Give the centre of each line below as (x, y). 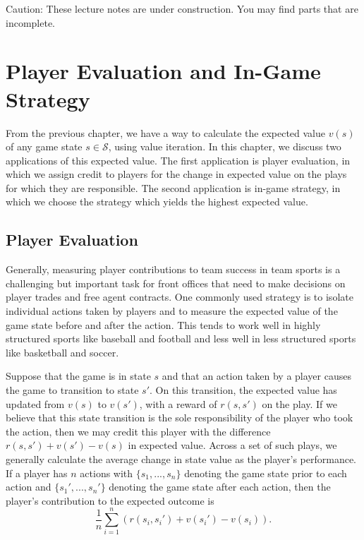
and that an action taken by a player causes (256, 376)
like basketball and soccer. (62, 352)
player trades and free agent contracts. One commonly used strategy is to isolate (180, 297)
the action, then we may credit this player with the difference (138, 431)
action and (29, 487)
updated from (35, 403)
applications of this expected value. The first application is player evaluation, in (178, 160)
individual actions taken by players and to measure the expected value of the (172, 311)
